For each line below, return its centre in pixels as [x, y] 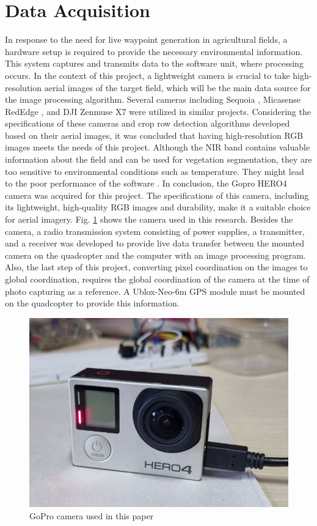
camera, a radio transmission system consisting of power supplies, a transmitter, [155, 231]
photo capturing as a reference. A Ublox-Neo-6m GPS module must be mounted [155, 291]
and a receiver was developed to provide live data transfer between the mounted [155, 243]
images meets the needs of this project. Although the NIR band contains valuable [158, 147]
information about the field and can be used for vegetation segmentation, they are [158, 159]
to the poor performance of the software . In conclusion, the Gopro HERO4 [146, 183]
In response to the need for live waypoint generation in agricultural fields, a [146, 39]
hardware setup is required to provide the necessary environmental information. [154, 51]
